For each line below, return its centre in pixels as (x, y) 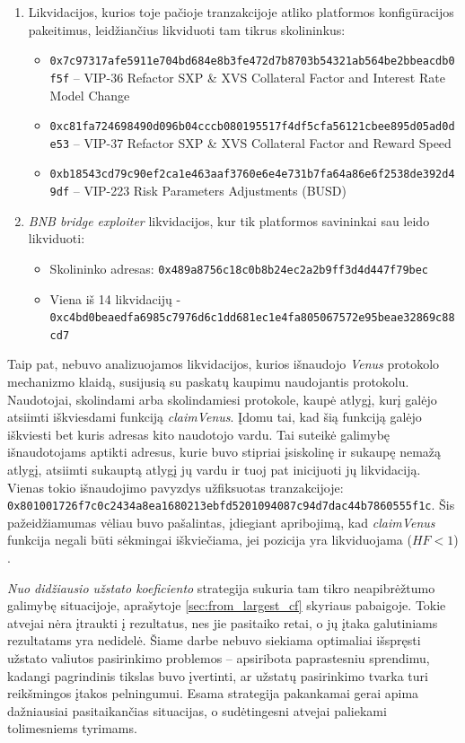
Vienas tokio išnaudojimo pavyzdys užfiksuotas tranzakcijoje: (175, 487)
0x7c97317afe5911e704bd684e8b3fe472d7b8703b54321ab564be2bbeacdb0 (252, 61)
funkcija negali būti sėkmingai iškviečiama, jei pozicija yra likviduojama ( (210, 540)
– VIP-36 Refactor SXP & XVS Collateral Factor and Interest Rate (259, 77)
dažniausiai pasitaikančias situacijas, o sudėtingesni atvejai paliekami (197, 710)
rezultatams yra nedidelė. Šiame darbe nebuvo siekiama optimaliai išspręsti (214, 640)
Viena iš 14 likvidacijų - (115, 298)
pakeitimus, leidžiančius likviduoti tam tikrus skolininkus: (187, 29)
